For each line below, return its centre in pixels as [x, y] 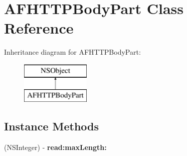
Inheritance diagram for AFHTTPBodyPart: [72, 52]
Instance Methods [51, 126]
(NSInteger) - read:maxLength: [55, 147]
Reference [39, 28]
